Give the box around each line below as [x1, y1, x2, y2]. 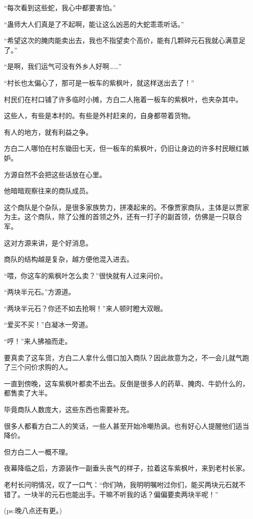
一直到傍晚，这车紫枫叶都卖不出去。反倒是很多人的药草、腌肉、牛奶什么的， [4, 378, 249, 388]
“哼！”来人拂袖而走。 [4, 336, 72, 346]
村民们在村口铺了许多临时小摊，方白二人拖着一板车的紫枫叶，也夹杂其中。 [4, 94, 242, 104]
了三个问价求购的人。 [4, 362, 72, 372]
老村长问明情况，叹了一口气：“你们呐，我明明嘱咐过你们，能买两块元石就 [4, 479, 239, 489]
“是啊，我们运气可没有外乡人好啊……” [4, 61, 122, 71]
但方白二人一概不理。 [4, 446, 72, 457]
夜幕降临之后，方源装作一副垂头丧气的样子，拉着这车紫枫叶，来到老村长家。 [4, 463, 249, 473]
